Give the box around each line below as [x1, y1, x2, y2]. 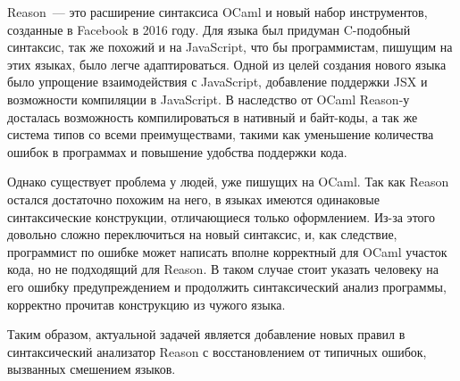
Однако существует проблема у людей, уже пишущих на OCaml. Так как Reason [7, 172, 449, 191]
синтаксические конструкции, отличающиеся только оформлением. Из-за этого [7, 207, 435, 226]
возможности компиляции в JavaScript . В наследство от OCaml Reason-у [7, 89, 410, 108]
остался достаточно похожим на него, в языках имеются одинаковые [7, 189, 380, 208]
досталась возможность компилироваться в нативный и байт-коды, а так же [7, 107, 418, 126]
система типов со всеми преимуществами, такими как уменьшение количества [7, 125, 434, 144]
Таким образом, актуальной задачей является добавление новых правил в [7, 325, 406, 344]
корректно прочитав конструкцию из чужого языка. [7, 294, 286, 313]
